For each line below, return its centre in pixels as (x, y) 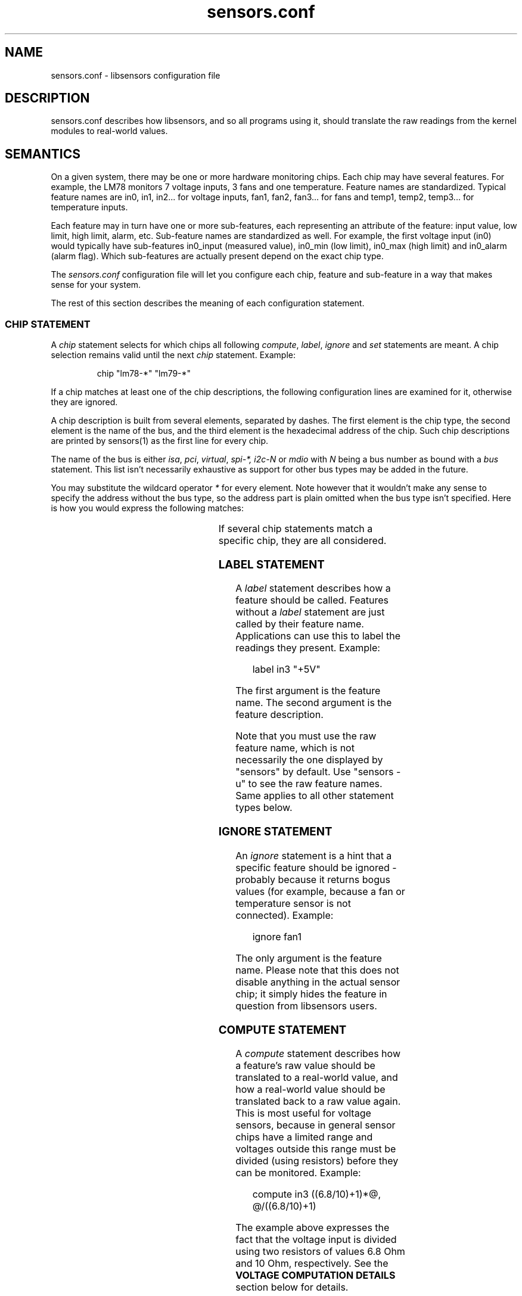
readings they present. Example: (308, 648)
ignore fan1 (277, 936)
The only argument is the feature (309, 958)
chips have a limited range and (304, 1137)
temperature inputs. (89, 207)
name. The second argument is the (314, 703)
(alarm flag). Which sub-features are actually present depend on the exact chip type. (217, 256)
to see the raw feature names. (315, 784)
